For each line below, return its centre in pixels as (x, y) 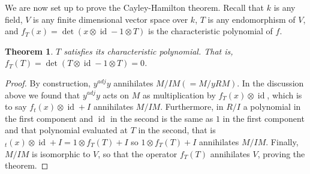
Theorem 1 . (29, 51)
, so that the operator (138, 153)
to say (16, 106)
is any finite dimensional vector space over (111, 19)
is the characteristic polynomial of (210, 31)
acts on (116, 94)
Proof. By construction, (48, 82)
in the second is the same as (162, 118)
